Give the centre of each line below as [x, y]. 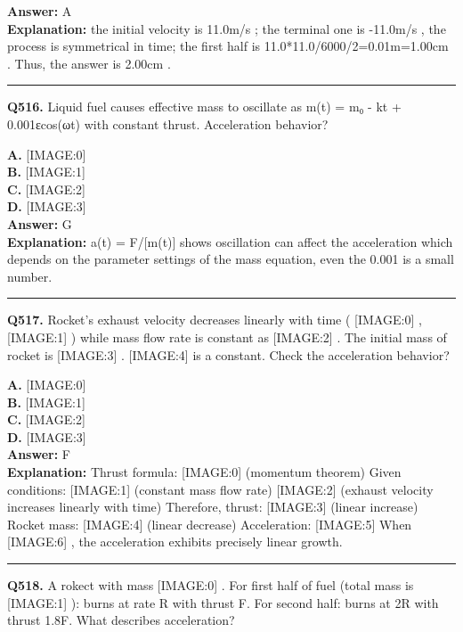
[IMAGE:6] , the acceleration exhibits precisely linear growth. [175, 542]
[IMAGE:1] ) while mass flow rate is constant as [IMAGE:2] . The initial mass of [227, 337]
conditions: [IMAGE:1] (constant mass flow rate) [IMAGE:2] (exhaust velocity [220, 489]
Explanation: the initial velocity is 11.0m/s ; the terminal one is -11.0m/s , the [227, 28]
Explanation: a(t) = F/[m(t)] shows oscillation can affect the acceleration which [230, 241]
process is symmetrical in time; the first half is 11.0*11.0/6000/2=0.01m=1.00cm [228, 46]
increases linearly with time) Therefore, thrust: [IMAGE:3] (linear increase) [213, 507]
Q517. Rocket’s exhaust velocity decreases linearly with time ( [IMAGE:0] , [215, 320]
